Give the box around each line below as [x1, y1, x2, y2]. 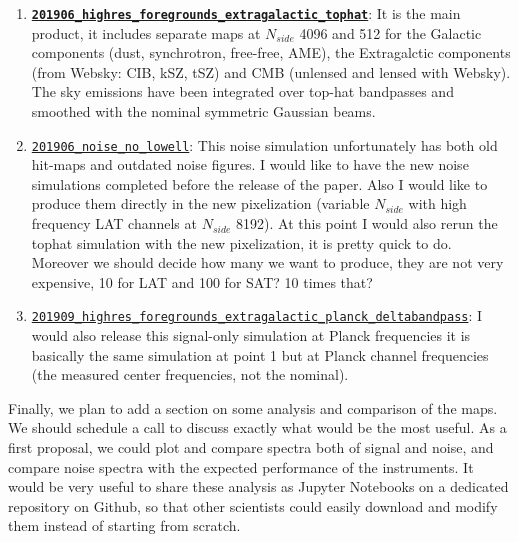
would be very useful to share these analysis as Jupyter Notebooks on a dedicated [8, 476, 509, 497]
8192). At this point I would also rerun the [236, 213, 498, 234]
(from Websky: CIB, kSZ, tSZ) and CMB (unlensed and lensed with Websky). [31, 61, 511, 82]
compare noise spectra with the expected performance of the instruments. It [8, 456, 474, 477]
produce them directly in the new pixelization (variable [31, 193, 370, 214]
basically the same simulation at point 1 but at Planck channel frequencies [31, 344, 489, 365]
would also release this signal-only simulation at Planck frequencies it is [31, 325, 471, 346]
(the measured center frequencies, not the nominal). [31, 364, 349, 385]
